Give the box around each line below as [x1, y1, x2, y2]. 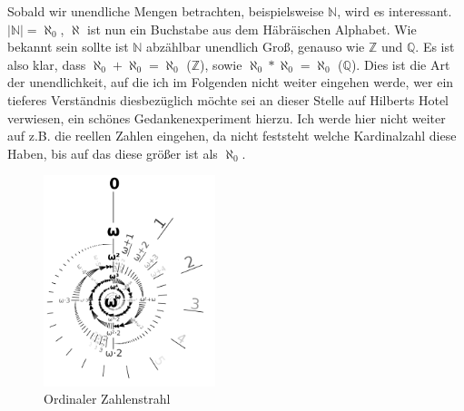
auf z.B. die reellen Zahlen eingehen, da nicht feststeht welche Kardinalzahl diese [7, 126, 457, 145]
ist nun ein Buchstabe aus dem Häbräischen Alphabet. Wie [87, 19, 417, 38]
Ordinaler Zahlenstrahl [44, 389, 171, 408]
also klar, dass [7, 54, 86, 73]
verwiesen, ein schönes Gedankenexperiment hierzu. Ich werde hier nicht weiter [7, 108, 446, 127]
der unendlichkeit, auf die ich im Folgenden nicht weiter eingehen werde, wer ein [7, 73, 454, 92]
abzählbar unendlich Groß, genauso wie [146, 37, 365, 56]
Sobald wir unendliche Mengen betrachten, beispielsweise [7, 2, 324, 20]
